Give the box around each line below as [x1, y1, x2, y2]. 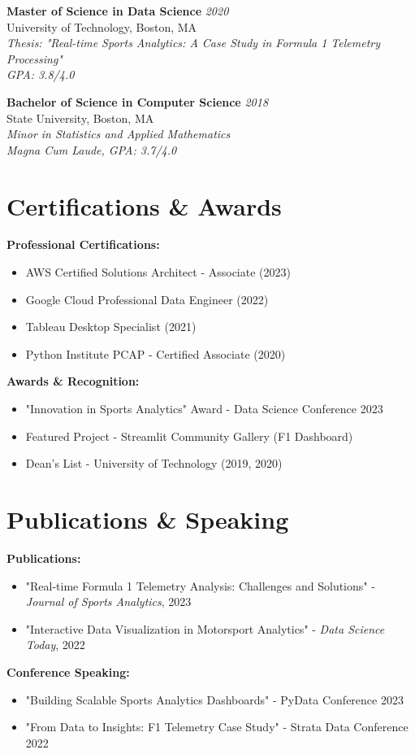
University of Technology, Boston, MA [6, 18, 197, 35]
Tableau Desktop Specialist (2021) [25, 318, 197, 335]
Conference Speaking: [6, 663, 130, 680]
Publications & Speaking [6, 503, 289, 535]
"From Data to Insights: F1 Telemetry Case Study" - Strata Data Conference [25, 718, 409, 735]
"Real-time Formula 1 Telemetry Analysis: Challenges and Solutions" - [25, 577, 375, 594]
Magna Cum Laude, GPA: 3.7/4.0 [6, 141, 177, 158]
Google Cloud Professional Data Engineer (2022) [25, 290, 269, 307]
